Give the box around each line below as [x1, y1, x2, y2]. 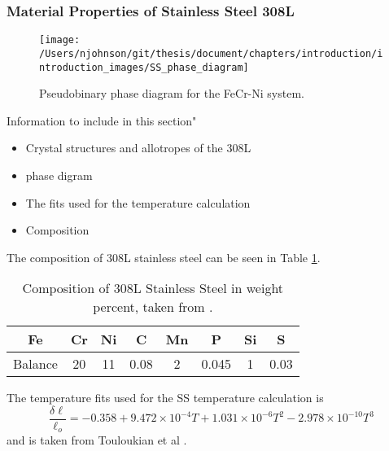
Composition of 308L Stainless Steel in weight [22, 278, 284, 298]
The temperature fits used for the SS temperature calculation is [7, 389, 324, 406]
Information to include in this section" [7, 112, 197, 129]
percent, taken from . [93, 297, 213, 317]
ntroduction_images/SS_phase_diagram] [39, 61, 249, 73]
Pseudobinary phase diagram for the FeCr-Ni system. [39, 85, 304, 102]
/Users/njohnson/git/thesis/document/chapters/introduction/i [39, 47, 383, 59]
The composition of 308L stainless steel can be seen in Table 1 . [7, 248, 321, 265]
